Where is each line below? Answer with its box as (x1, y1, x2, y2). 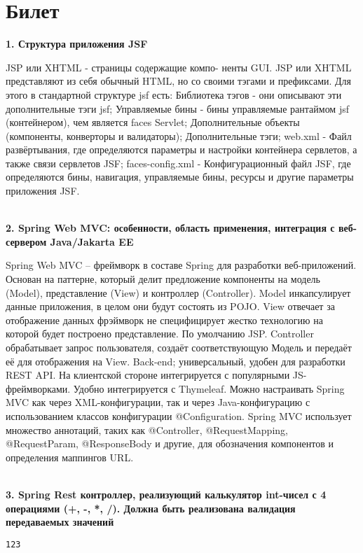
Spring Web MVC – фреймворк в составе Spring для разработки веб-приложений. (6, 258, 357, 272)
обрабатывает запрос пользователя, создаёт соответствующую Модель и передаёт (6, 340, 352, 354)
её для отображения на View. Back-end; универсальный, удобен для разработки (6, 353, 345, 368)
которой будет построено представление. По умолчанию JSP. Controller (6, 326, 314, 341)
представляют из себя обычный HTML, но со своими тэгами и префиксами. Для (6, 73, 352, 88)
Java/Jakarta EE (50, 234, 134, 248)
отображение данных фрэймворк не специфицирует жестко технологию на (6, 312, 323, 327)
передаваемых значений (6, 514, 114, 529)
